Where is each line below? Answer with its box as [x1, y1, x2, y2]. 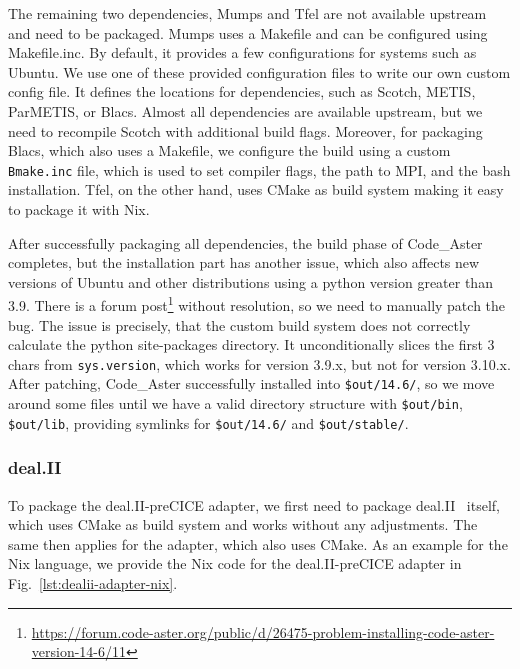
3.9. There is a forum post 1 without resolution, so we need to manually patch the [8, 292, 506, 316]
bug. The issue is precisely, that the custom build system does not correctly [8, 314, 471, 335]
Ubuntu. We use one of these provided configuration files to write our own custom [8, 61, 511, 82]
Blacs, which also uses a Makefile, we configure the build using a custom [8, 140, 451, 161]
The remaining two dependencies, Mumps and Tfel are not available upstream [8, 3, 487, 23]
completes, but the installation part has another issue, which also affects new [8, 252, 480, 273]
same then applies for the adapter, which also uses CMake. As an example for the [8, 533, 508, 554]
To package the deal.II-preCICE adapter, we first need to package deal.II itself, [8, 494, 500, 515]
